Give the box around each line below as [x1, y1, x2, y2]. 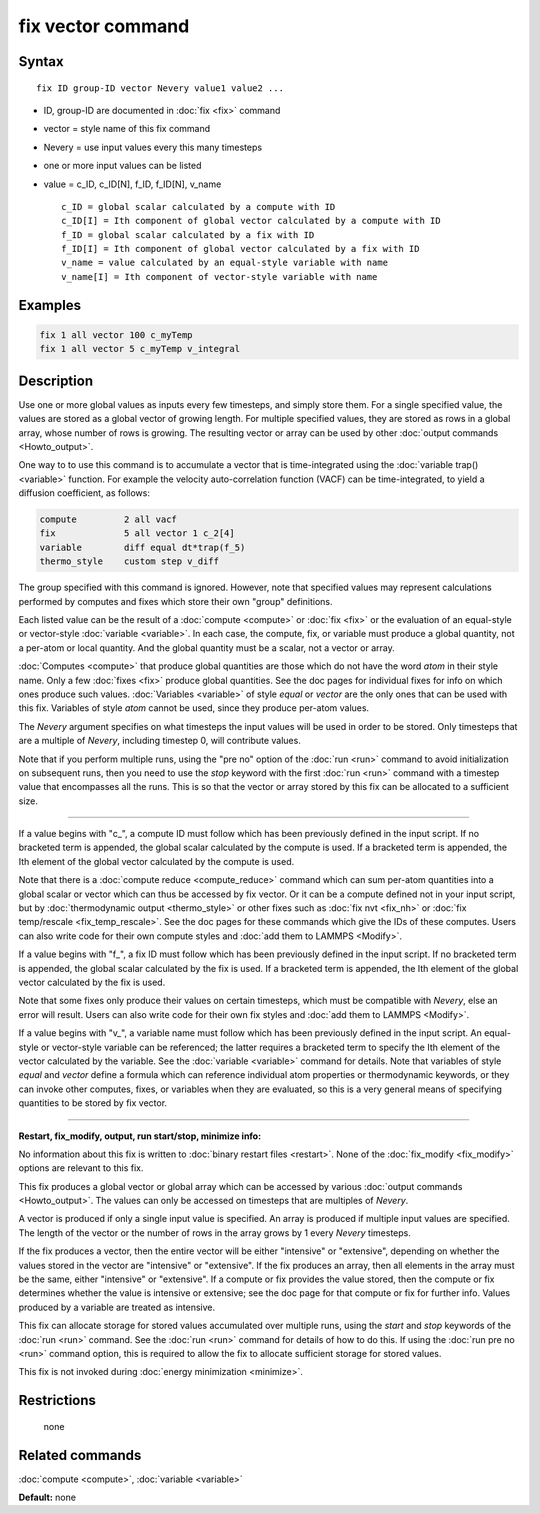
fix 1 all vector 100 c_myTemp [39, 329, 194, 340]
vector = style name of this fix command [43, 123, 211, 135]
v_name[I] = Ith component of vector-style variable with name [61, 271, 378, 282]
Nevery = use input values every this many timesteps [43, 141, 263, 153]
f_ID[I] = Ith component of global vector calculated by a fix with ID [61, 243, 420, 255]
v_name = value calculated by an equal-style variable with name [61, 257, 389, 269]
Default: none [18, 1491, 77, 1504]
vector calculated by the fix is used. [18, 976, 166, 988]
